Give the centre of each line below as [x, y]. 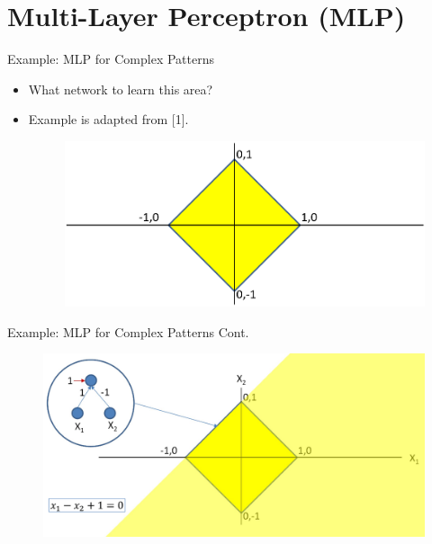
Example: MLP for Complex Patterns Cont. [128, 331]
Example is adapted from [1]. [108, 119]
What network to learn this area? [121, 89]
